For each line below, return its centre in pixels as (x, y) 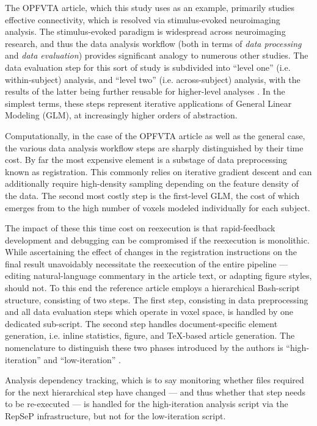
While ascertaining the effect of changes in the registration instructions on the (151, 252)
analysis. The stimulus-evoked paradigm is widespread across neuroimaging (145, 31)
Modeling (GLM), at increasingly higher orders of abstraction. (121, 115)
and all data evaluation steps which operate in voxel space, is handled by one (149, 312)
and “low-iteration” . (82, 359)
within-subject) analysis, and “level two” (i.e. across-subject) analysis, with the (153, 79)
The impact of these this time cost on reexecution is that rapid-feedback (140, 228)
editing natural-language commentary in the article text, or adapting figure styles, (158, 276)
